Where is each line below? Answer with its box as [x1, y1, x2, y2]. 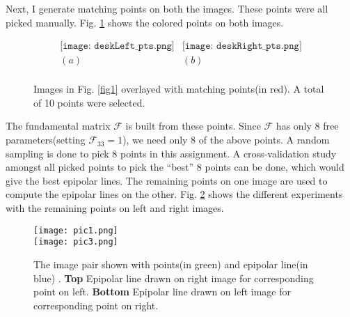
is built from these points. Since [125, 118, 261, 133]
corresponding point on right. [33, 297, 159, 312]
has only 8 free [276, 118, 339, 133]
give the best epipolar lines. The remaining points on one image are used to [6, 173, 328, 187]
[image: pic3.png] [33, 237, 118, 247]
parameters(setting [6, 132, 86, 147]
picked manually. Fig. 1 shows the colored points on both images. [6, 15, 284, 29]
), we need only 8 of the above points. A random [122, 132, 330, 147]
